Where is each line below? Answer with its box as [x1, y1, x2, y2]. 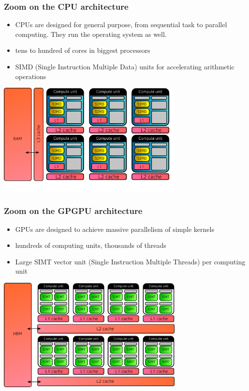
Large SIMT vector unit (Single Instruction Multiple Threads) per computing [15, 256, 246, 266]
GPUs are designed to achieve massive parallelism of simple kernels [15, 224, 214, 234]
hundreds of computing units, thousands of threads [15, 240, 166, 250]
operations [15, 71, 46, 81]
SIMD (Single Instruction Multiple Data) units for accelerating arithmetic [15, 62, 234, 71]
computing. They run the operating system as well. [15, 29, 167, 39]
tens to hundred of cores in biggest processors [15, 45, 150, 55]
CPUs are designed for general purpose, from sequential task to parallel [15, 19, 227, 30]
